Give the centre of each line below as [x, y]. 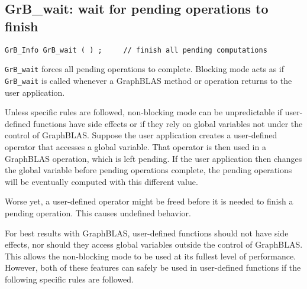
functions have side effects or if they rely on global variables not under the [168, 123]
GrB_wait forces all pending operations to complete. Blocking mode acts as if [145, 69]
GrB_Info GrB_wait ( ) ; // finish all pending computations [136, 50]
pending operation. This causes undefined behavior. [98, 212]
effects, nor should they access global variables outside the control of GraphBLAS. [154, 244]
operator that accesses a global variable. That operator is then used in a [135, 146]
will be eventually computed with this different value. [101, 181]
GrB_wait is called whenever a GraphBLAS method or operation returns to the [148, 80]
